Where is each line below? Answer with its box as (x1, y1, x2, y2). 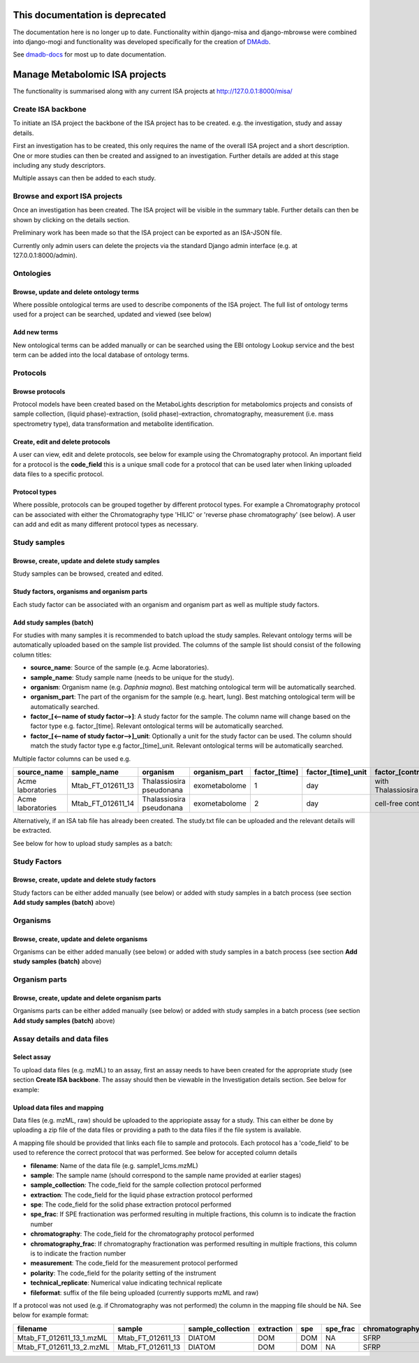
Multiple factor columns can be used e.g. (13, 755, 131, 763)
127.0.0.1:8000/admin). (13, 252, 78, 259)
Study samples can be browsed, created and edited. (13, 569, 163, 578)
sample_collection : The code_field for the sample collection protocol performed (30, 1181, 262, 1189)
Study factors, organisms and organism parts (13, 588, 148, 596)
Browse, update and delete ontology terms (13, 287, 140, 296)
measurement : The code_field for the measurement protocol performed (30, 1259, 238, 1267)
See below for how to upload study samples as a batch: (13, 839, 172, 847)
